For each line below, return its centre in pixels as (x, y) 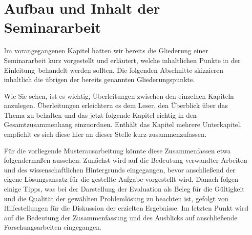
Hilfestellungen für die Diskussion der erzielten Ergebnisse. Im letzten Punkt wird (126, 208)
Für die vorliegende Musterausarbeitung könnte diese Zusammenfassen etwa (117, 150)
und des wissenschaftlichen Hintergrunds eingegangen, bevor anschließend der (120, 169)
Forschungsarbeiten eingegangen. (53, 227)
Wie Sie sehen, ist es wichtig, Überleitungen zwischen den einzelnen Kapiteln (119, 96)
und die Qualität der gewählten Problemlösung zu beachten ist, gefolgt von (116, 198)
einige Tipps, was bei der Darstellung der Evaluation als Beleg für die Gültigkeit (124, 189)
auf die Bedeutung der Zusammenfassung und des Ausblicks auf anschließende (121, 217)
